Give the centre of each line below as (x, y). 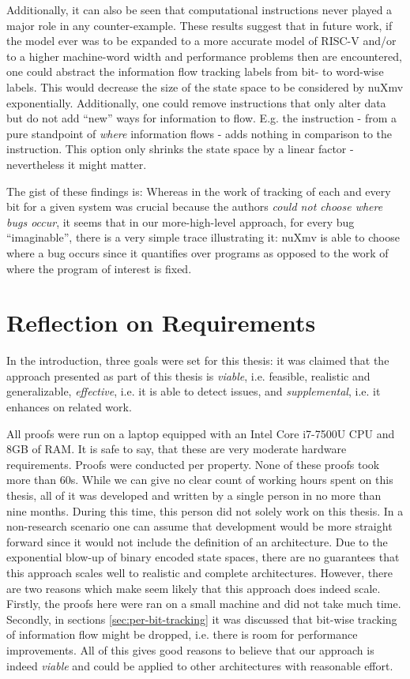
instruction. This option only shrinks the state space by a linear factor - (180, 149)
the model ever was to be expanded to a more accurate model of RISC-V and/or (201, 41)
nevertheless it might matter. (77, 164)
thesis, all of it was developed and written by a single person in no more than (194, 495)
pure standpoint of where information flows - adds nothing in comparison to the (199, 133)
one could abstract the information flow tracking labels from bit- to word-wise (195, 71)
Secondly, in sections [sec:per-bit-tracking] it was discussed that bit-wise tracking (202, 619)
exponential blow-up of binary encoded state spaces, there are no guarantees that (203, 557)
